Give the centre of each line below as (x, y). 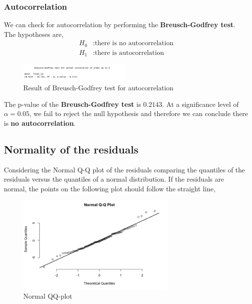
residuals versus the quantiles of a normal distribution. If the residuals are (114, 179)
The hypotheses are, (34, 34)
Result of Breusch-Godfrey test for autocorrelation (98, 88)
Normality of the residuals (71, 149)
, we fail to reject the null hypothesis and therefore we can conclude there (139, 113)
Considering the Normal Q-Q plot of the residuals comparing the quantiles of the (125, 169)
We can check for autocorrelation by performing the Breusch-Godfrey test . (120, 25)
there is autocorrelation (129, 53)
